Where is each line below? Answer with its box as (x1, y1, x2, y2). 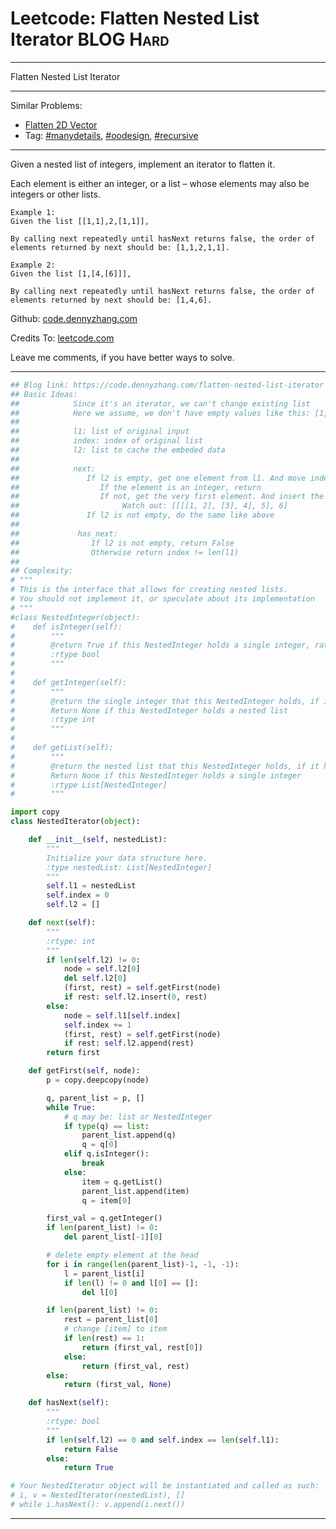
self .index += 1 (63, 1020, 132, 1030)
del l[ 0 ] (81, 1287, 118, 1297)
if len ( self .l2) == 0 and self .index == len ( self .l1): (46, 1435, 280, 1445)
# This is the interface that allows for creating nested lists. (10, 585, 288, 595)
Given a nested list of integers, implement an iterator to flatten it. (10, 158, 276, 170)
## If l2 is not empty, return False (10, 538, 235, 548)
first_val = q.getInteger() (46, 1213, 163, 1224)
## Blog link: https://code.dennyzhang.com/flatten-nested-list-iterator (10, 380, 325, 390)
